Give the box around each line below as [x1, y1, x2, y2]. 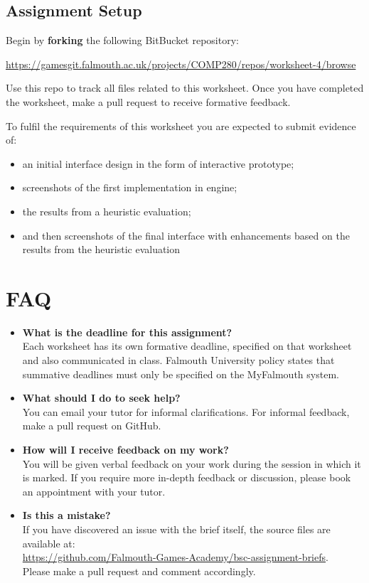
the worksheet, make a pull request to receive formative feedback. [6, 94, 291, 109]
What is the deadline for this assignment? [22, 324, 232, 339]
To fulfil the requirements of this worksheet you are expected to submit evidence [6, 118, 356, 133]
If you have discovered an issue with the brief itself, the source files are [22, 521, 331, 536]
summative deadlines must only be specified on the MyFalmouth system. [22, 366, 339, 381]
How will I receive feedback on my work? [22, 442, 229, 457]
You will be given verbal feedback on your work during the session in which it [22, 456, 361, 471]
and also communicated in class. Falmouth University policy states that [22, 353, 335, 368]
